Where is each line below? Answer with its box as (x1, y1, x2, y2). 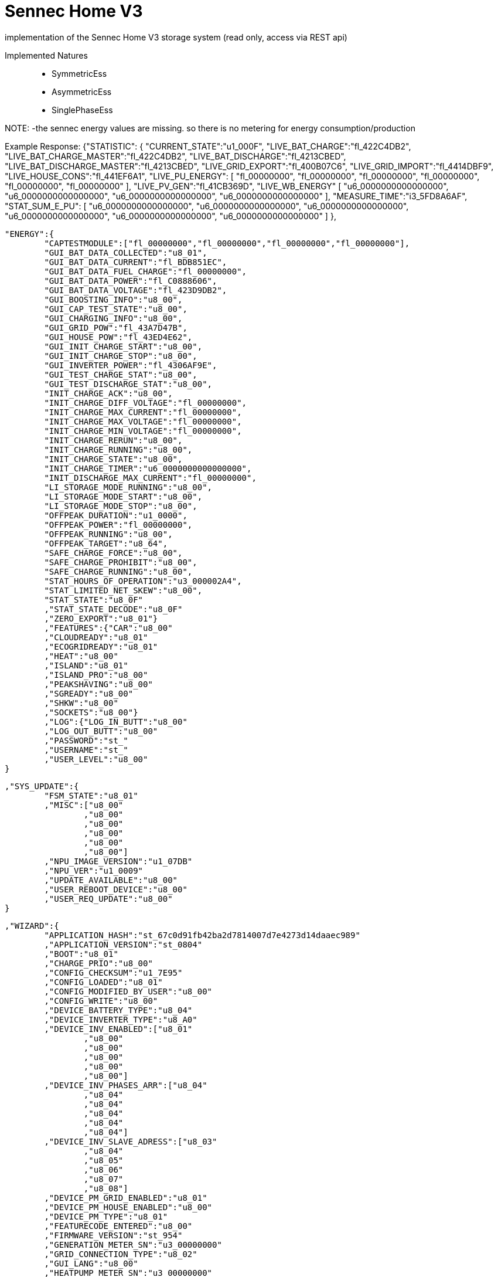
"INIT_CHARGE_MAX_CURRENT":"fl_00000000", (44, 407, 242, 417)
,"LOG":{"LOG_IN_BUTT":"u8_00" (44, 716, 187, 726)
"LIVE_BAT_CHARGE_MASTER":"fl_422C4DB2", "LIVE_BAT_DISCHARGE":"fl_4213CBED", (5, 151, 346, 161)
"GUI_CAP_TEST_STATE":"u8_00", (44, 304, 187, 314)
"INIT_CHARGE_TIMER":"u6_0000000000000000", (44, 463, 252, 473)
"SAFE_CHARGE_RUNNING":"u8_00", (44, 566, 193, 576)
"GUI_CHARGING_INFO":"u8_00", (44, 313, 183, 323)
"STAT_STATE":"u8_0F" (44, 595, 144, 604)
